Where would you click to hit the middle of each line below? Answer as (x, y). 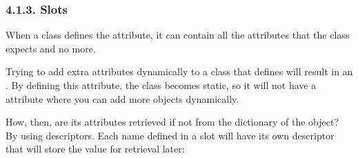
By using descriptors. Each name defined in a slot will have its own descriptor (170, 135)
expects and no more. (51, 48)
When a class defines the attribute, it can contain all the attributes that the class (178, 35)
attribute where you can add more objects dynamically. (122, 98)
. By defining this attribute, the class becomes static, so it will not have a (161, 85)
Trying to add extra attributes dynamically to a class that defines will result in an (179, 71)
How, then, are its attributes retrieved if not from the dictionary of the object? (172, 122)
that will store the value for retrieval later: (95, 149)
